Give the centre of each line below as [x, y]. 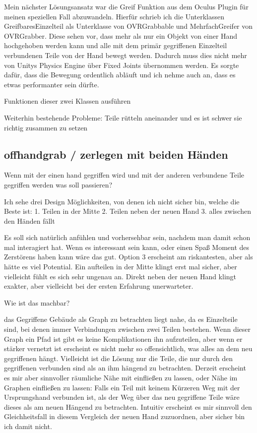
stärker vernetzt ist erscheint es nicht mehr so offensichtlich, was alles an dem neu [128, 348]
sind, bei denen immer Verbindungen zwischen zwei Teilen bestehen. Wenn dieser [128, 329]
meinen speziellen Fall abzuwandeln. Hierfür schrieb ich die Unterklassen [114, 16]
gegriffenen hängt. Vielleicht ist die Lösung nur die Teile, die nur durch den [118, 358]
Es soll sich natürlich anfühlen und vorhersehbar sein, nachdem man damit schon [127, 237]
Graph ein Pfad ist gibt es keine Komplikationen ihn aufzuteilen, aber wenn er [123, 339]
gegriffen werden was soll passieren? [58, 184]
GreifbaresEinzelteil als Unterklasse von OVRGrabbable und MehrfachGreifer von [128, 26]
